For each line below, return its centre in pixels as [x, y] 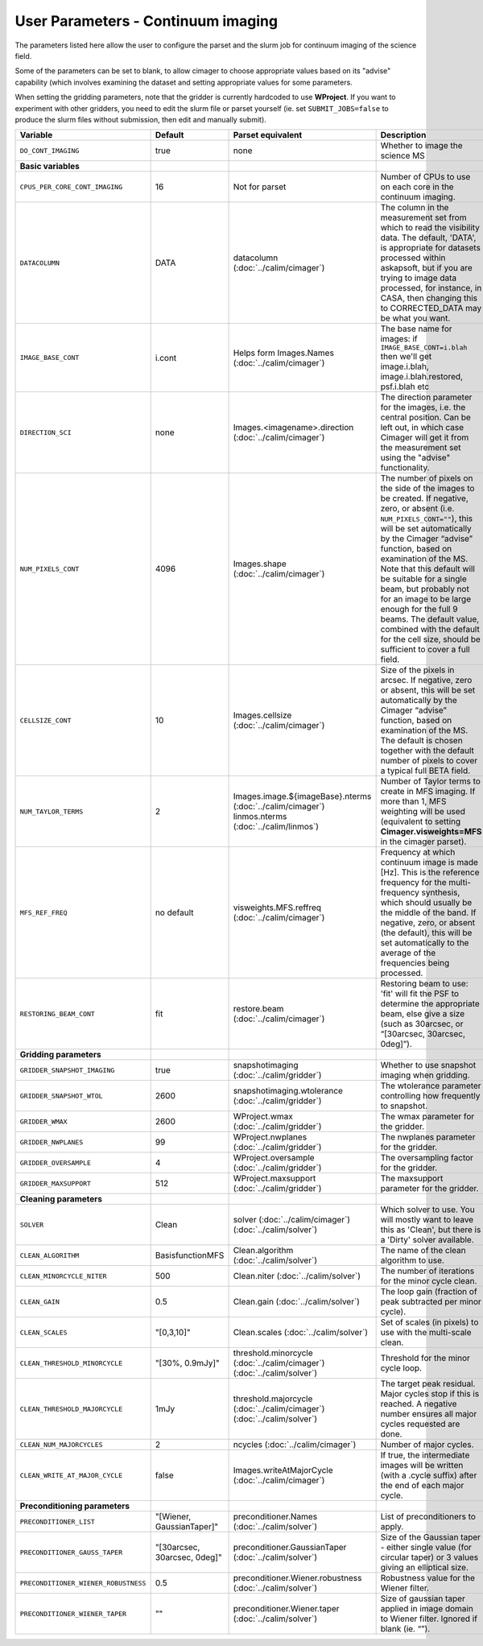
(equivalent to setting [421, 821]
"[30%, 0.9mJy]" [188, 1363]
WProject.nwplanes [270, 1137]
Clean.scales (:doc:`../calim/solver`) [301, 1333]
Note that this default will [427, 569]
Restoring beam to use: [424, 984]
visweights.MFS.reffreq [277, 908]
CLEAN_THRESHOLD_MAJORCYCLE [71, 1409]
